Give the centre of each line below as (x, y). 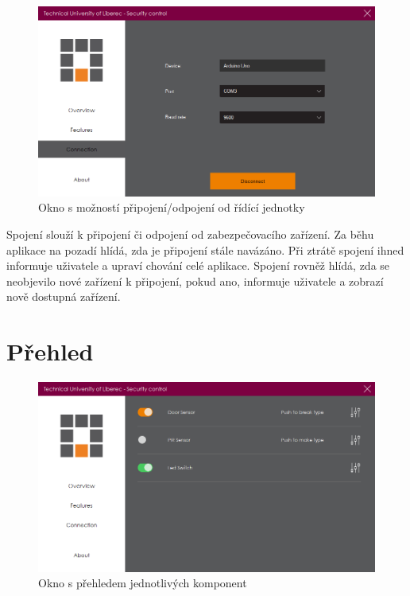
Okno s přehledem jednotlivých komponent (143, 583)
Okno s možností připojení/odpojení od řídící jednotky (172, 207)
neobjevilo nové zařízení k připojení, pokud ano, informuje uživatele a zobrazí (195, 280)
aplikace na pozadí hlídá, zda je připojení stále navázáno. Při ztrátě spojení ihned (205, 249)
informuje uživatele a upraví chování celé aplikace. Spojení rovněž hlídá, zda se (198, 265)
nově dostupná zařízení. (64, 296)
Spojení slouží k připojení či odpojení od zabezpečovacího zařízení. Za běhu (190, 234)
